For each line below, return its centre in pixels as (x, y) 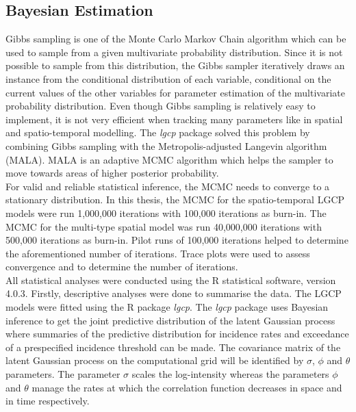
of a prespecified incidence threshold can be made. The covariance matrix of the (173, 347)
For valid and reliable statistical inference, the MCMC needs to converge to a (168, 186)
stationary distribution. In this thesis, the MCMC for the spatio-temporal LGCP (175, 199)
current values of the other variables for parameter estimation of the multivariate (175, 92)
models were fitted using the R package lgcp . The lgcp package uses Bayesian (167, 307)
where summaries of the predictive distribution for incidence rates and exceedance (177, 334)
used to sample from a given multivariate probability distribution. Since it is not (174, 52)
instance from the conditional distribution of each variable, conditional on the (168, 78)
